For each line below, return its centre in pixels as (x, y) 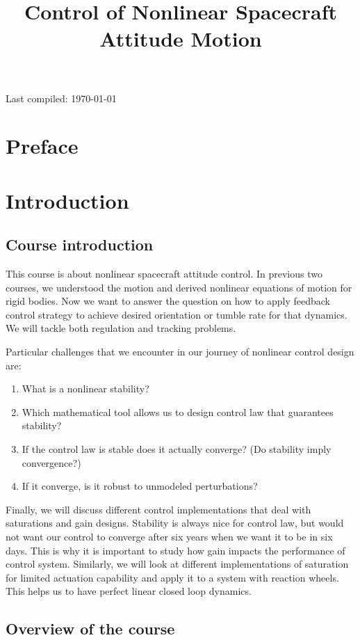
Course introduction (80, 245)
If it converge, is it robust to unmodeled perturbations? (140, 486)
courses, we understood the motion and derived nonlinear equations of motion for (179, 287)
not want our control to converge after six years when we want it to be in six (169, 537)
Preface (42, 146)
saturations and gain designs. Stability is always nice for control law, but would (175, 523)
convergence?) (51, 462)
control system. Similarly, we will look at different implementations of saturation (177, 564)
